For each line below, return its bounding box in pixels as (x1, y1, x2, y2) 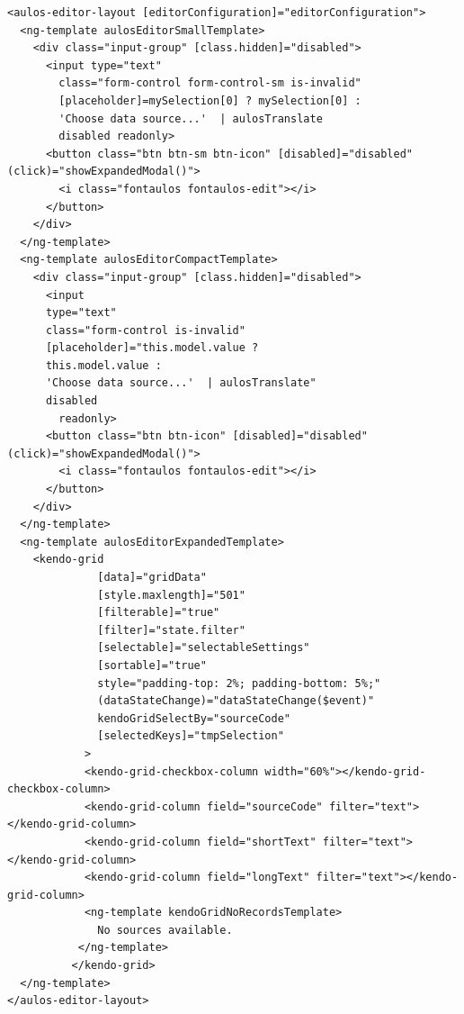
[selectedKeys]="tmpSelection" (97, 729, 284, 743)
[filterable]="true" (97, 606, 220, 620)
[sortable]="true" (97, 658, 207, 672)
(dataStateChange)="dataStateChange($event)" (97, 694, 375, 708)
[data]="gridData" (97, 571, 207, 584)
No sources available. (97, 923, 233, 937)
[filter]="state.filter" (97, 623, 245, 637)
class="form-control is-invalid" (45, 323, 245, 337)
